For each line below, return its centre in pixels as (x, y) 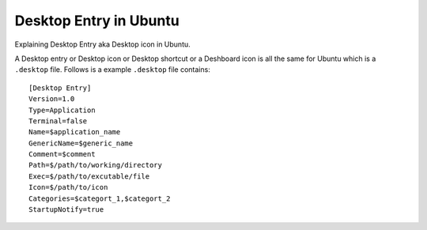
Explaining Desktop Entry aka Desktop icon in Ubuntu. (103, 44)
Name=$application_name (75, 132)
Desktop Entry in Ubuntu (97, 21)
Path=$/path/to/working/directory (95, 165)
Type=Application (62, 110)
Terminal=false (58, 121)
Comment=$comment (62, 155)
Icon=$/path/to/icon (68, 187)
